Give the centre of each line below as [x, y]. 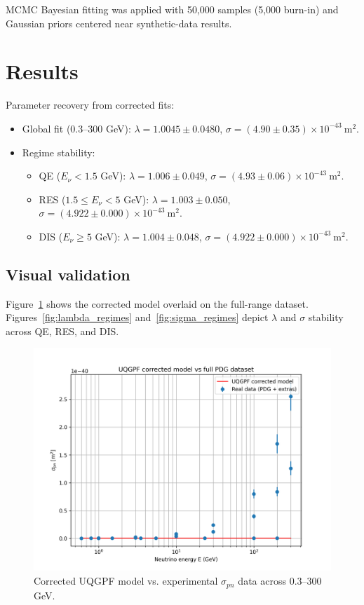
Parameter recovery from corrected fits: [90, 105]
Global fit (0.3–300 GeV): [76, 128]
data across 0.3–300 [280, 581]
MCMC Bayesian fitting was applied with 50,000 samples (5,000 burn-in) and [172, 9]
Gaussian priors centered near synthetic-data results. [119, 23]
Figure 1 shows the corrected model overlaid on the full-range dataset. [157, 303]
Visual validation [68, 274]
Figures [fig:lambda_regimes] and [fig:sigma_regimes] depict [137, 317]
